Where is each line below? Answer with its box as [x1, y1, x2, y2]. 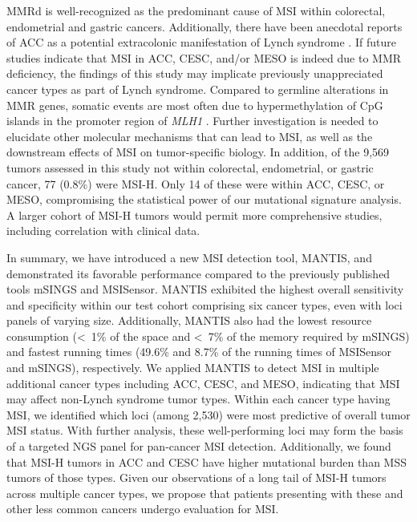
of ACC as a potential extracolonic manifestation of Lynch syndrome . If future [6, 34, 396, 51]
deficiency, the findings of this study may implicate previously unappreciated [6, 65, 383, 82]
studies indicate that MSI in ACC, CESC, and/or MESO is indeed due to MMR [6, 49, 402, 66]
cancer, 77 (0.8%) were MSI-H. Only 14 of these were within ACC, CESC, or [6, 175, 385, 192]
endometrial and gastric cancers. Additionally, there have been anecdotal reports [6, 18, 403, 34]
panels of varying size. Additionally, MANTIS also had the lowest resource [6, 312, 372, 329]
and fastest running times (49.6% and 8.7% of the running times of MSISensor [6, 343, 392, 360]
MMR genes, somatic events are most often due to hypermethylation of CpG [6, 96, 383, 113]
